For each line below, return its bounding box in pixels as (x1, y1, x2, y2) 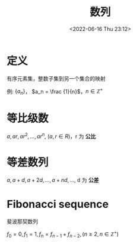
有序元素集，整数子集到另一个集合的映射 (7, 75, 106, 82)
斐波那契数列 (7, 217, 38, 225)
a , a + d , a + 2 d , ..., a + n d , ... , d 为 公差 (7, 176, 100, 184)
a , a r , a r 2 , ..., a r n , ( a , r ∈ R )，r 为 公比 (7, 131, 96, 140)
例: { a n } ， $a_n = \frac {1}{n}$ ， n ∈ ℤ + (7, 86, 103, 97)
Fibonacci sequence (7, 197, 109, 211)
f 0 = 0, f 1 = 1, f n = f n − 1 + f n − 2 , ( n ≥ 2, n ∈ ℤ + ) (7, 229, 119, 239)
